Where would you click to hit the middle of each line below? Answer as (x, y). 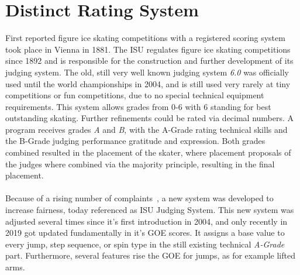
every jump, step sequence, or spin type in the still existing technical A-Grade (145, 244)
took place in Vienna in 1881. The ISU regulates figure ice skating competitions (148, 49)
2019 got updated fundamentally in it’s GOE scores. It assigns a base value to (145, 233)
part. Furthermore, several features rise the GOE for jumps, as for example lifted (150, 255)
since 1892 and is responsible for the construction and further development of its (149, 61)
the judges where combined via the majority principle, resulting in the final (140, 164)
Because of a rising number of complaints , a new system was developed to (139, 198)
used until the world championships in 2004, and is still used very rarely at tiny (148, 83)
